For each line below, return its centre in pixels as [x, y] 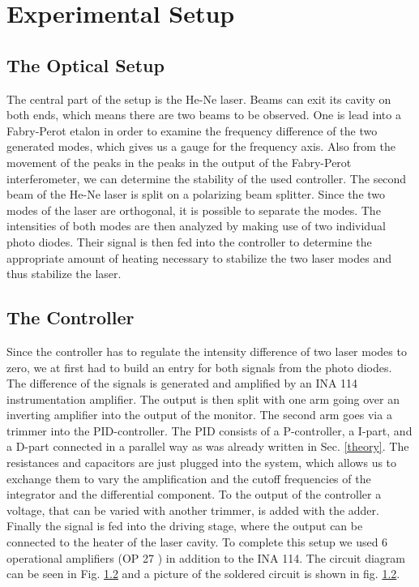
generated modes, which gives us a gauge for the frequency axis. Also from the [201, 146]
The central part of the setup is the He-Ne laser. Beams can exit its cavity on [199, 99]
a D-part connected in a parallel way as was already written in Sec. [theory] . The [208, 446]
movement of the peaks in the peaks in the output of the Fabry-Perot [179, 162]
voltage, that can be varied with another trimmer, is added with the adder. [193, 510]
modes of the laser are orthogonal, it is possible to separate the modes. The [194, 210]
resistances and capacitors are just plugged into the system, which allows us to [202, 463]
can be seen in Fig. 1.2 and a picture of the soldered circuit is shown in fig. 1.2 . [203, 574]
